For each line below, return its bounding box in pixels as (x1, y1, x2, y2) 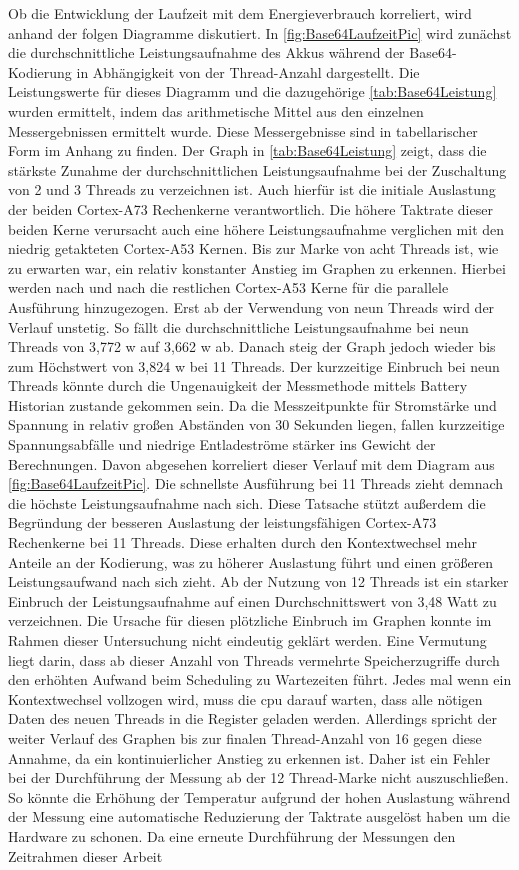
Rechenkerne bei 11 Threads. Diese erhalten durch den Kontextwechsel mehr (8, 532, 477, 553)
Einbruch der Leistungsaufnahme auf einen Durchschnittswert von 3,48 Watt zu (8, 590, 497, 611)
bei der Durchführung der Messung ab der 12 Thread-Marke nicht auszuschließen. (8, 767, 509, 788)
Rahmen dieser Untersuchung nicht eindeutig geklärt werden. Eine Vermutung (8, 630, 487, 650)
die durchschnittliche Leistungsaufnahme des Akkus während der (8, 42, 405, 63)
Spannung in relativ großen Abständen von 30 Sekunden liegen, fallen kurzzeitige (8, 414, 505, 435)
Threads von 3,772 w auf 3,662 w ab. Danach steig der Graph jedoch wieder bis (8, 336, 496, 357)
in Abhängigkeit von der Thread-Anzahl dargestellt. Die (76, 61, 420, 82)
